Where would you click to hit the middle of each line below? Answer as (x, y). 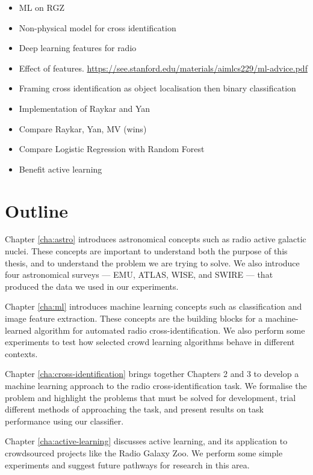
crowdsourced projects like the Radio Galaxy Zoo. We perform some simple (144, 452)
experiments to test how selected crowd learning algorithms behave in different (150, 342)
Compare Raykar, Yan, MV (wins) (83, 128)
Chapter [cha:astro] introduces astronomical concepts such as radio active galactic (156, 239)
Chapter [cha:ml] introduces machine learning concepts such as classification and (153, 306)
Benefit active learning (60, 169)
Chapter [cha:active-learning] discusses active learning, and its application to (146, 441)
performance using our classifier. (64, 421)
